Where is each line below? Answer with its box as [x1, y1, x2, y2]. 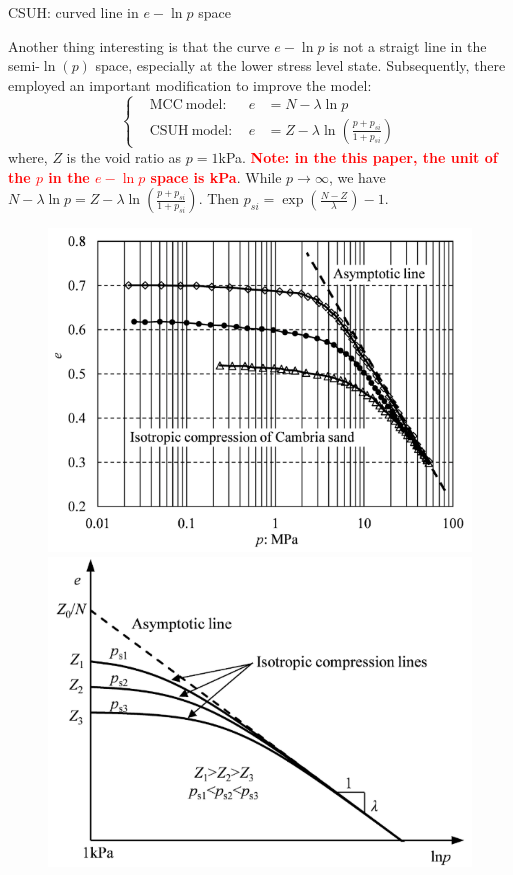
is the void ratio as [66, 146, 182, 167]
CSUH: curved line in [8, 2, 139, 22]
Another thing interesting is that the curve [8, 35, 270, 56]
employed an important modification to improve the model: [8, 74, 372, 95]
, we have [328, 166, 386, 187]
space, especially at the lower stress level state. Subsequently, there [95, 55, 506, 76]
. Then [198, 188, 240, 209]
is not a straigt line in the [329, 35, 487, 56]
